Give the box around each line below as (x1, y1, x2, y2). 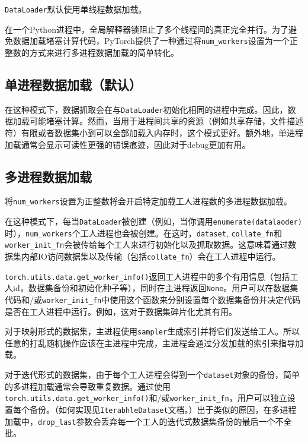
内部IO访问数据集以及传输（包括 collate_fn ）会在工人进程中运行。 (21, 250, 281, 262)
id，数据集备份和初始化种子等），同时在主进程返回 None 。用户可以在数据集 (12, 282, 299, 294)
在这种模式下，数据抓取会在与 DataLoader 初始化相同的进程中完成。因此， (5, 103, 288, 115)
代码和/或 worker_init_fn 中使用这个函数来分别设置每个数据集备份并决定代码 (5, 293, 301, 305)
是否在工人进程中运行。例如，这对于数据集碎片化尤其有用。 (5, 305, 237, 317)
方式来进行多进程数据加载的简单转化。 (29, 46, 179, 58)
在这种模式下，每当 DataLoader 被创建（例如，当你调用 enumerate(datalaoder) (5, 215, 302, 227)
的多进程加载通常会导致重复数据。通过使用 (5, 380, 171, 392)
